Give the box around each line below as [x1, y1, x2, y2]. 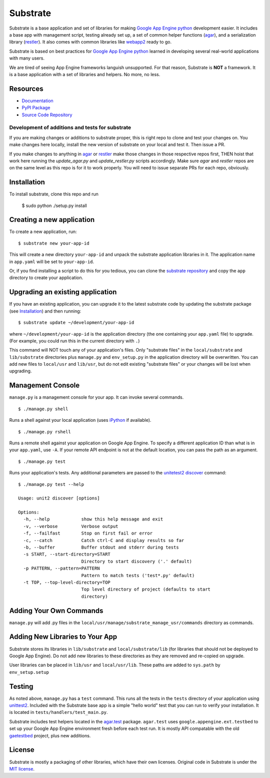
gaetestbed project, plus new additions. [9, 732, 91, 738]
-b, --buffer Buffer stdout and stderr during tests [23, 545, 179, 551]
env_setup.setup [9, 669, 49, 675]
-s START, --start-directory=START [23, 552, 111, 557]
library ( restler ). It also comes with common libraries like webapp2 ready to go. [9, 39, 172, 45]
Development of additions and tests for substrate [9, 124, 131, 131]
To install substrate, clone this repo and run [9, 191, 98, 197]
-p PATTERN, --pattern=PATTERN [23, 566, 100, 571]
